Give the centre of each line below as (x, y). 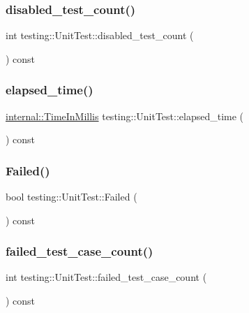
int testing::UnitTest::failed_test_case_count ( (106, 277)
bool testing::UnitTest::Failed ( (71, 197)
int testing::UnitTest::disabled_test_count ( (100, 35)
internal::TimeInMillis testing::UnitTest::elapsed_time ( (125, 116)
